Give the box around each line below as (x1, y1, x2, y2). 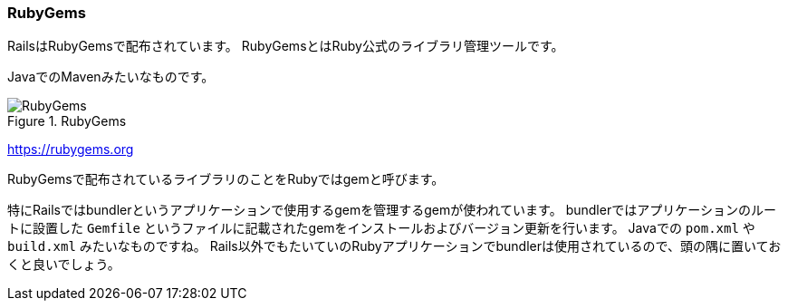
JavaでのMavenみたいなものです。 (7, 69, 215, 85)
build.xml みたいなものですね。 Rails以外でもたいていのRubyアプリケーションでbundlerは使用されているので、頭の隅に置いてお (7, 238, 782, 255)
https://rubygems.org (7, 141, 134, 158)
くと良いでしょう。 (7, 256, 120, 273)
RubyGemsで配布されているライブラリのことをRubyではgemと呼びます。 (7, 171, 445, 188)
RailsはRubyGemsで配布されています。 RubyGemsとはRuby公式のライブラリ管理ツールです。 (7, 38, 564, 54)
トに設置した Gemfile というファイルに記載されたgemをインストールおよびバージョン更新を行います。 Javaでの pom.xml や (7, 220, 755, 236)
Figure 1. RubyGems (7, 113, 127, 130)
